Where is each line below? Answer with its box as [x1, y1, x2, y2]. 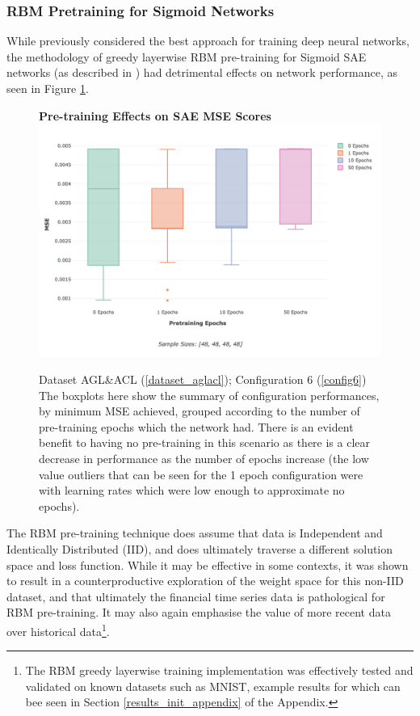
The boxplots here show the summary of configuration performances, [39, 386, 380, 403]
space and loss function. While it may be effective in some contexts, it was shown [6, 556, 409, 573]
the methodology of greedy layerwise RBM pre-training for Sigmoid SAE [6, 48, 367, 65]
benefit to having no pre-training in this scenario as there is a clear [39, 434, 371, 451]
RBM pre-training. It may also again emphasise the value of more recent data [6, 604, 391, 621]
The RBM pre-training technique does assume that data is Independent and [6, 524, 383, 541]
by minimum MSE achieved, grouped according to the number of [39, 402, 360, 419]
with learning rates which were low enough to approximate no [39, 482, 345, 499]
